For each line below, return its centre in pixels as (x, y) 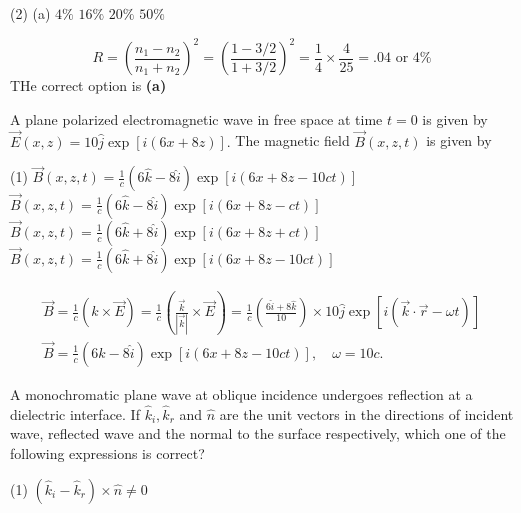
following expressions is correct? (107, 452)
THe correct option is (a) (88, 85)
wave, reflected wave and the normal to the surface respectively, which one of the (258, 433)
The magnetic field (292, 140)
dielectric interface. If (75, 413)
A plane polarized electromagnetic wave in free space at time (196, 118)
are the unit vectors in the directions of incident (366, 413)
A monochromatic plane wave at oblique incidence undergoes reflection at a (241, 393)
